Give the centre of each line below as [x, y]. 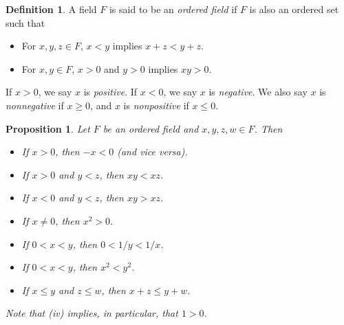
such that [25, 22]
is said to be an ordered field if [173, 9]
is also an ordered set [294, 9]
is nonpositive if [156, 105]
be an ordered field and [151, 128]
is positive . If [110, 92]
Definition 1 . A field [51, 9]
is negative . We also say [258, 92]
